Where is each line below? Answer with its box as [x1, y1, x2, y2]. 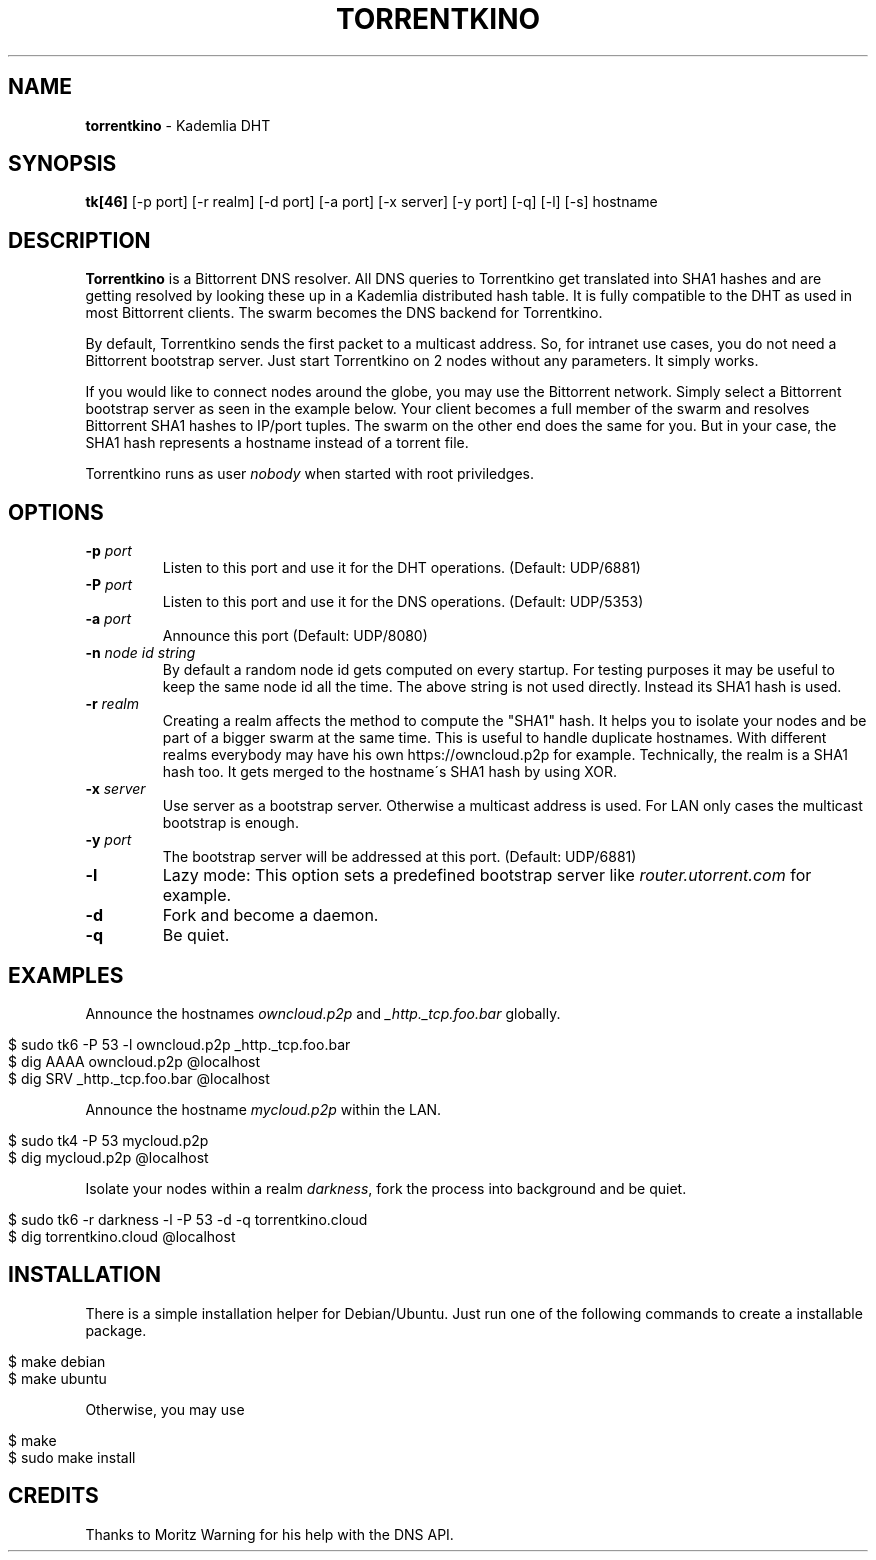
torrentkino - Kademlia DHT [85, 116, 271, 134]
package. [85, 1321, 147, 1339]
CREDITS [8, 1483, 99, 1509]
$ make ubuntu [8, 1369, 107, 1387]
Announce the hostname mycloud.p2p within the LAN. [85, 1100, 442, 1118]
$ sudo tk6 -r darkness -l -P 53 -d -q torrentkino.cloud [8, 1210, 368, 1228]
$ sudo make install [8, 1448, 136, 1466]
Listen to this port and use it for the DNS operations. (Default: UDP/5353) [162, 593, 644, 611]
